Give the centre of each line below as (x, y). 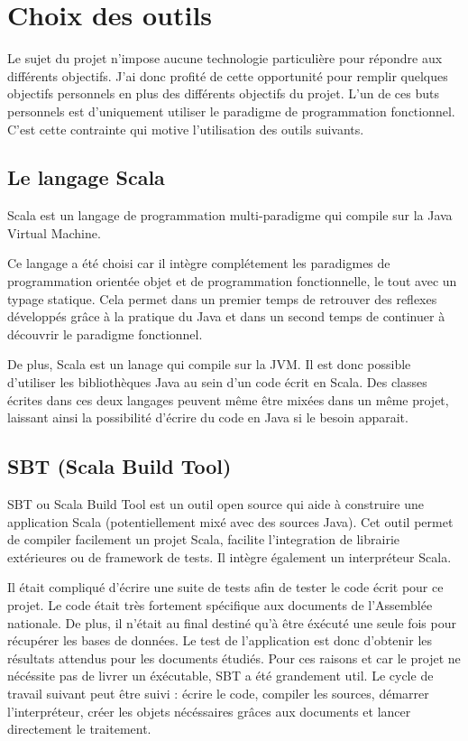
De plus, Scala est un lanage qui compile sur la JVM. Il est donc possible (209, 364)
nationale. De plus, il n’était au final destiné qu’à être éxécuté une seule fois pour (232, 622)
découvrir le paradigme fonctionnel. (105, 333)
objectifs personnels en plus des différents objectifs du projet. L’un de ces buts (223, 93)
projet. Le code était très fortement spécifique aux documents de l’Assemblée (220, 605)
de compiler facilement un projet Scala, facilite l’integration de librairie (204, 539)
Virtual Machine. (54, 232)
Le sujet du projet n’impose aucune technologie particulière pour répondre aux (225, 58)
